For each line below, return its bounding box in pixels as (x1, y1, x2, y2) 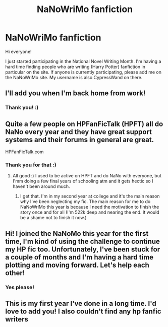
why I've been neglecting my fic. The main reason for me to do (20, 199, 151, 205)
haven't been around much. (12, 183, 70, 189)
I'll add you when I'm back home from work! (5, 89, 146, 98)
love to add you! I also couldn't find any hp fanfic (5, 307, 161, 316)
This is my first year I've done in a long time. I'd (5, 299, 156, 308)
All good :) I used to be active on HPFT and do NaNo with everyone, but (12, 173, 161, 179)
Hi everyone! (5, 48, 32, 54)
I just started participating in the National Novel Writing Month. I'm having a (5, 58, 161, 64)
